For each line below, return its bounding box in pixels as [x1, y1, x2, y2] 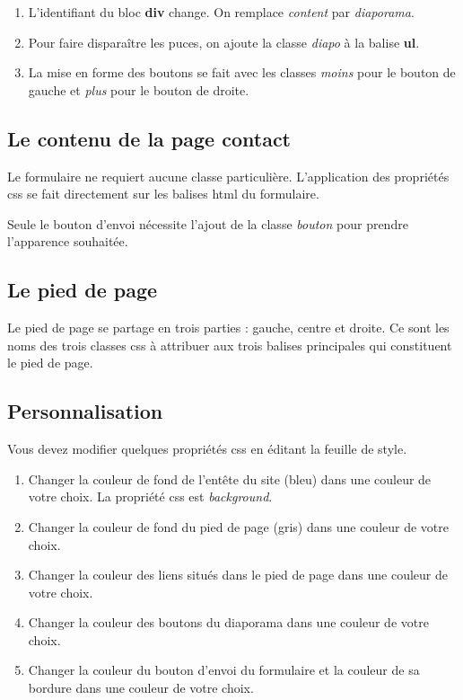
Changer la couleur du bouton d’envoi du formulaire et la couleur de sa [28, 660, 420, 679]
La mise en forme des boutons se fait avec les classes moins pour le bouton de [28, 63, 456, 82]
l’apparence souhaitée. [7, 232, 128, 251]
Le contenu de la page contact [7, 124, 292, 152]
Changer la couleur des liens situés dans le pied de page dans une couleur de [28, 565, 449, 584]
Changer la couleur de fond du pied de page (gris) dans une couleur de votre [28, 517, 449, 536]
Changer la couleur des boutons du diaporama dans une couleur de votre [28, 613, 429, 632]
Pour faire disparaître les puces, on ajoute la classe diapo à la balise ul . [28, 32, 420, 51]
